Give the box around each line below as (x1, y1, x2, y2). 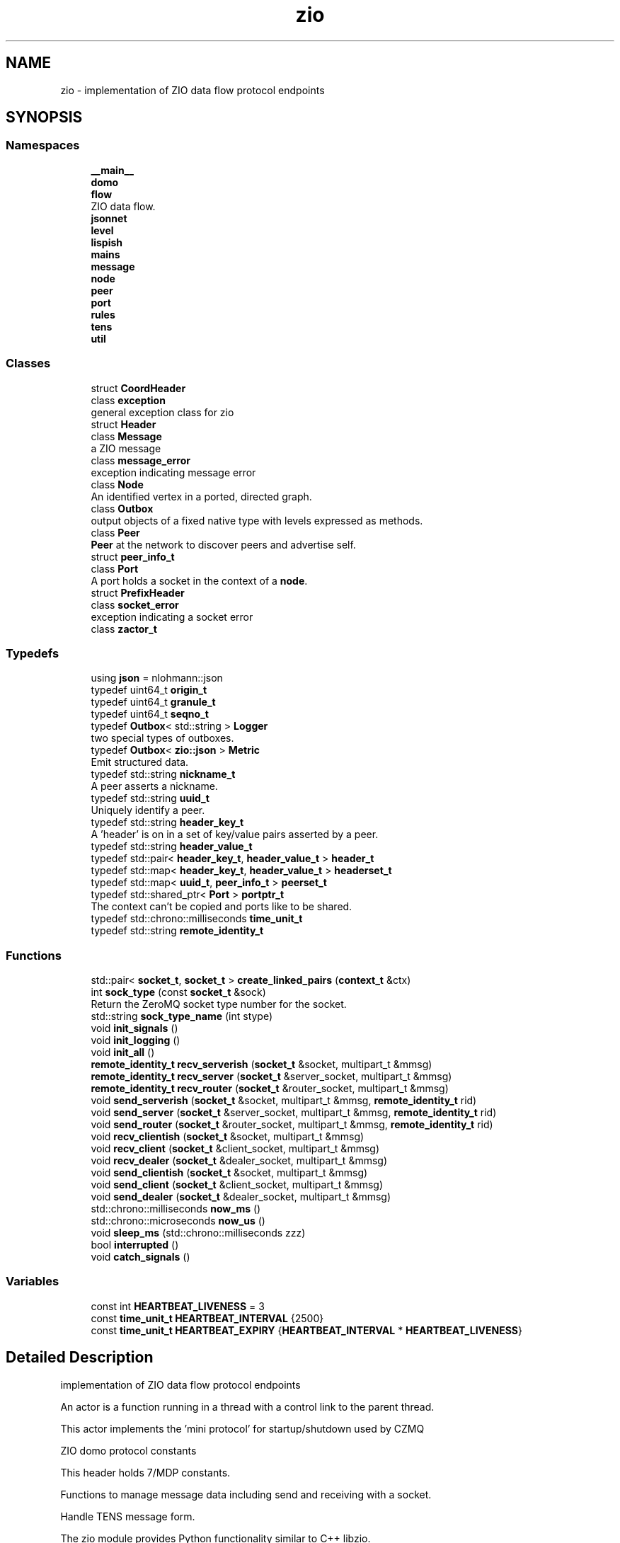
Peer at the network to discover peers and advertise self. (91, 538, 356, 551)
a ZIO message (91, 442, 161, 454)
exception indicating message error (91, 466, 256, 478)
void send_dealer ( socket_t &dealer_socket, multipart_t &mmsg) (91, 1191, 391, 1203)
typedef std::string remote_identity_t (91, 924, 264, 937)
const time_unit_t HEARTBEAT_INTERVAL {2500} (91, 1312, 324, 1324)
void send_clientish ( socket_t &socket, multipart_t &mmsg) (91, 1166, 368, 1179)
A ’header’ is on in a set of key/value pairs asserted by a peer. (91, 828, 379, 841)
